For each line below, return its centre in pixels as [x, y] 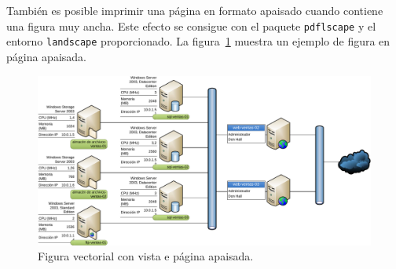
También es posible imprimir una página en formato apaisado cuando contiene [195, 10]
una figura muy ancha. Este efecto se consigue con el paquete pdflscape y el [191, 25]
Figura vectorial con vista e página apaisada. [146, 256]
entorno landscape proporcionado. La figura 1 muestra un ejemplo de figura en [198, 41]
